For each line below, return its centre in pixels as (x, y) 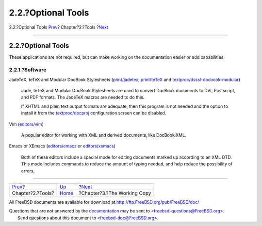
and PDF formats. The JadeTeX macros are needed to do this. (83, 97)
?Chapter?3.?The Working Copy (115, 193)
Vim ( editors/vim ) (26, 124)
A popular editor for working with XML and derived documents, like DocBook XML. (104, 135)
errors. (28, 171)
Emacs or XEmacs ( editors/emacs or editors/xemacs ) (62, 146)
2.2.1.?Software (28, 70)
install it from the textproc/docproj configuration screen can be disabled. (94, 113)
